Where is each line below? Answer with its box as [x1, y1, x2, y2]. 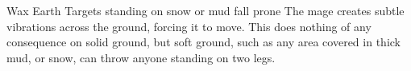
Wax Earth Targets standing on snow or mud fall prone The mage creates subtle [6, 2, 405, 18]
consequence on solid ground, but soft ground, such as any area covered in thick [6, 34, 401, 50]
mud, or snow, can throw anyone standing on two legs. [6, 49, 276, 65]
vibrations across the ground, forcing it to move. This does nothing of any [6, 18, 372, 34]
